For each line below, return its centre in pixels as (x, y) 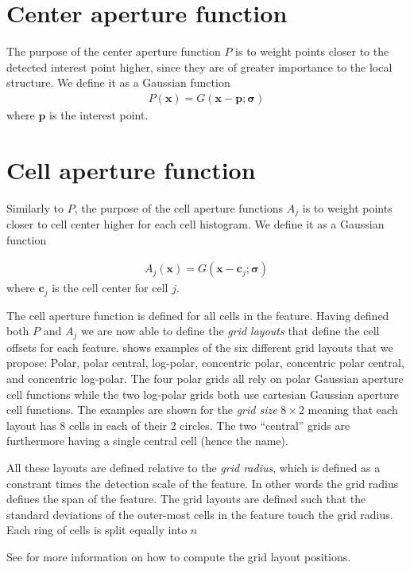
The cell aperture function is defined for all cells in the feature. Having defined (198, 315)
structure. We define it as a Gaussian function (118, 82)
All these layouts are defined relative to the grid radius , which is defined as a (193, 467)
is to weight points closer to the (312, 51)
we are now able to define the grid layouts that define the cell (230, 331)
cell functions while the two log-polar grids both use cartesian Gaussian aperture (203, 394)
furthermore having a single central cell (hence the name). (147, 441)
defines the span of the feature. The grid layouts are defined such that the (186, 499)
